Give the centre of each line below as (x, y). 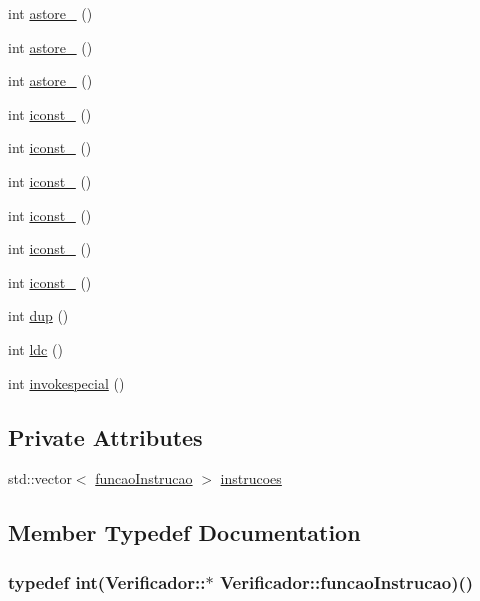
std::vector (40, 478)
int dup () (38, 315)
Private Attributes (105, 436)
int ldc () (35, 348)
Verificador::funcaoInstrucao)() (346, 581)
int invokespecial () (66, 382)
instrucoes (251, 478)
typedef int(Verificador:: (107, 581)
